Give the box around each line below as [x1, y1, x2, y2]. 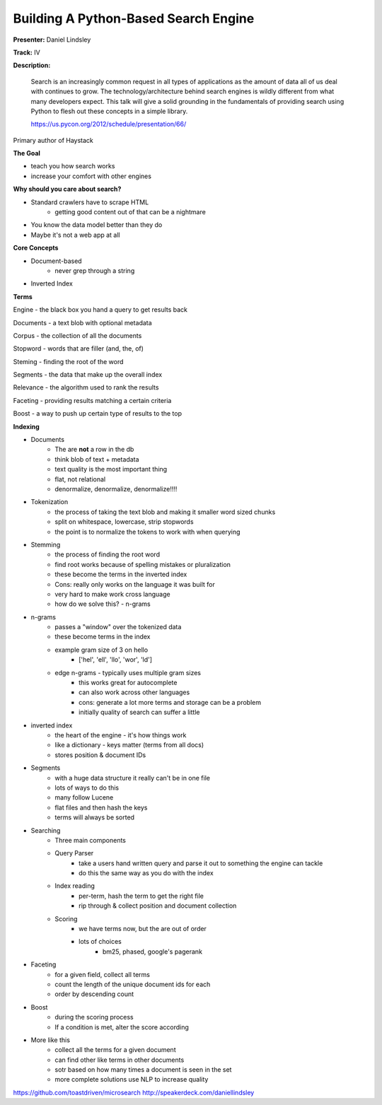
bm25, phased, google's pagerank [103, 947, 203, 956]
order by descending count [54, 990, 134, 998]
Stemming [30, 540, 61, 549]
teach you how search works [30, 162, 115, 170]
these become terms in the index [54, 633, 151, 641]
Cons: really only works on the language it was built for [54, 580, 215, 588]
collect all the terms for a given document [54, 1046, 176, 1054]
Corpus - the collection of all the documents [13, 331, 142, 339]
